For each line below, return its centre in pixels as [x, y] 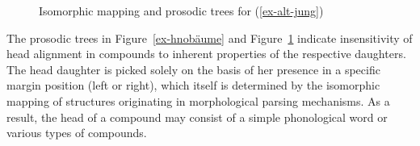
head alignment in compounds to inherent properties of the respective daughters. [206, 54]
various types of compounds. [77, 133]
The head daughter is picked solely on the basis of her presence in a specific [193, 69]
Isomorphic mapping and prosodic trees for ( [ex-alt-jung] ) [181, 10]
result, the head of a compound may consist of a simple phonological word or [197, 117]
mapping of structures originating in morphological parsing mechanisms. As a [198, 100]
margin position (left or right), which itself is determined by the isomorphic [193, 85]
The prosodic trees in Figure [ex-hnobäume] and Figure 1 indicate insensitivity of [210, 38]
